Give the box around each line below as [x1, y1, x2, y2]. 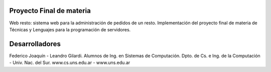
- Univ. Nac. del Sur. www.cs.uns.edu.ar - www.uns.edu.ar [9, 60, 130, 66]
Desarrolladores [9, 40, 61, 48]
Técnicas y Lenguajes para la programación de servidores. [9, 26, 131, 32]
